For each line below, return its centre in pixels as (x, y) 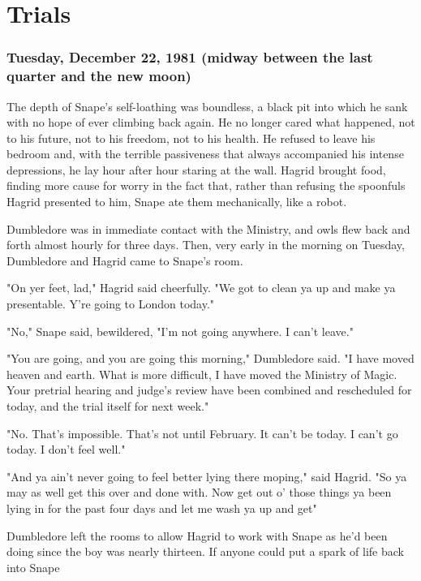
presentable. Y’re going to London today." (111, 304)
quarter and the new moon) (99, 76)
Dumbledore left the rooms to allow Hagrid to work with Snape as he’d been (197, 535)
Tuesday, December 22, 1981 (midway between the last (190, 57)
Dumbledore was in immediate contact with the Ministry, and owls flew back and (208, 228)
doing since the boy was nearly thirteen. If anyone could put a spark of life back (205, 551)
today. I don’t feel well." (66, 449)
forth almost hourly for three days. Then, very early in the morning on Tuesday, (206, 245)
